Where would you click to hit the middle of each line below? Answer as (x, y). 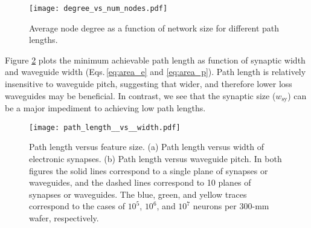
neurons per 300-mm (231, 206)
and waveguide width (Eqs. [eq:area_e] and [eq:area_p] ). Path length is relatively (155, 72)
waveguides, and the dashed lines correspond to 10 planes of (140, 182)
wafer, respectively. (64, 217)
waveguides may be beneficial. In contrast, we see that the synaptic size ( (140, 95)
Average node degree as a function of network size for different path (154, 28)
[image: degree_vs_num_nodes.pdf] (98, 8)
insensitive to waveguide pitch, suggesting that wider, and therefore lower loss (149, 84)
